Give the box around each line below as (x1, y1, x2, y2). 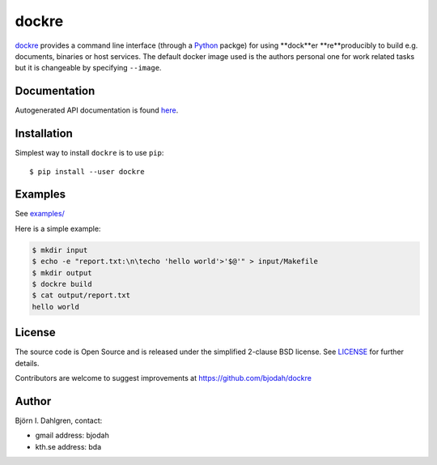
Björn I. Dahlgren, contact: (15, 416, 103, 425)
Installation (15, 126, 73, 141)
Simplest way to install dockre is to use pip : (15, 148, 164, 158)
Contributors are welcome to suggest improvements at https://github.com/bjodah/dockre (15, 373, 312, 383)
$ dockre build (32, 279, 92, 288)
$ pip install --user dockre (29, 167, 145, 176)
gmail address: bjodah (35, 430, 109, 441)
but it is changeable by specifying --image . (15, 63, 162, 73)
